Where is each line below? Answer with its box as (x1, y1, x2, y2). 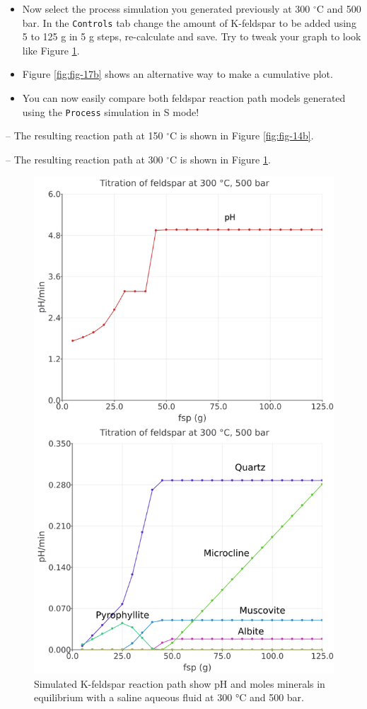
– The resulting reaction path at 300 (6, 151, 163, 166)
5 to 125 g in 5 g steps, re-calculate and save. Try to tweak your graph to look (22, 29, 361, 44)
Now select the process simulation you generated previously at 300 (22, 1, 310, 16)
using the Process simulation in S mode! (22, 104, 199, 119)
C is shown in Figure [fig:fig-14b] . (170, 128, 314, 143)
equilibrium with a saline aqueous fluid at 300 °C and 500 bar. (34, 690, 304, 705)
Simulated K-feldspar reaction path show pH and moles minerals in (34, 676, 325, 691)
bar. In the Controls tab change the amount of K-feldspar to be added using (22, 15, 356, 30)
